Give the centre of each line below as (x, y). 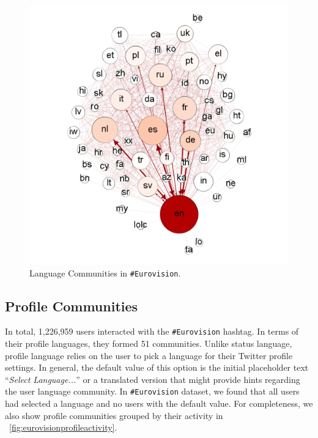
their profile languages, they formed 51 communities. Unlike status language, (149, 343)
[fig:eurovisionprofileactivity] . (63, 427)
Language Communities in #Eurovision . (105, 273)
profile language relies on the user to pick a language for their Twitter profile (149, 355)
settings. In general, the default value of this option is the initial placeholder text (157, 367)
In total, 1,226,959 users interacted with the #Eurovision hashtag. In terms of (152, 331)
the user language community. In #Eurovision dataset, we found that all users (152, 391)
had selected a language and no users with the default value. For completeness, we (159, 403)
